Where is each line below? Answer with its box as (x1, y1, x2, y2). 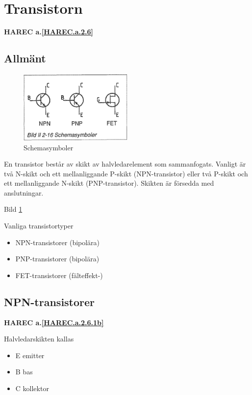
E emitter (15, 350, 45, 360)
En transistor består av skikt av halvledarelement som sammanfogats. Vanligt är (4, 159, 246, 169)
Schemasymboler (24, 142, 74, 152)
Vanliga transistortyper (4, 221, 74, 231)
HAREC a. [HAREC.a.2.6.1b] (4, 317, 104, 327)
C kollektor (15, 383, 49, 394)
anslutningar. (4, 187, 44, 197)
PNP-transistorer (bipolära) (15, 254, 100, 264)
